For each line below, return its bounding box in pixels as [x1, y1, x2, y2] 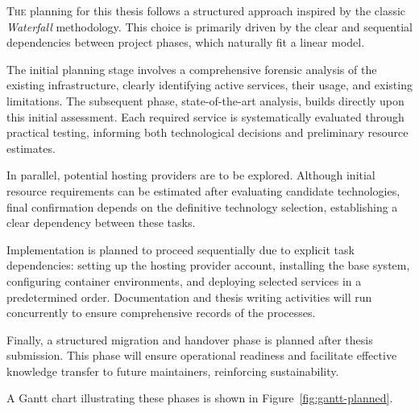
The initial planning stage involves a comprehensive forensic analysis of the [6, 60, 377, 77]
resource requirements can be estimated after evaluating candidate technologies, [6, 182, 400, 199]
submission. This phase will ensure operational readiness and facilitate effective [6, 347, 397, 364]
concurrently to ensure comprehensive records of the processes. [6, 304, 316, 321]
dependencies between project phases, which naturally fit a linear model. [6, 34, 365, 51]
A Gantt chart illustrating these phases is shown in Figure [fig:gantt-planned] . [6, 389, 393, 406]
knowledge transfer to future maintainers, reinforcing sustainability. [6, 362, 339, 379]
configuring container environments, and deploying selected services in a [6, 272, 362, 289]
